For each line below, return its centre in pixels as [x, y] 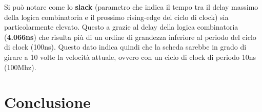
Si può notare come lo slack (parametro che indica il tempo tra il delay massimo [131, 7]
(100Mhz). [20, 67]
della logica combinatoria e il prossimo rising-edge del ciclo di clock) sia [116, 17]
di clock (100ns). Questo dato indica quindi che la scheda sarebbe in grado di [125, 47]
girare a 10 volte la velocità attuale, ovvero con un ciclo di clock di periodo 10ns [130, 57]
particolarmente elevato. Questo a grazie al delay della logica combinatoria [121, 27]
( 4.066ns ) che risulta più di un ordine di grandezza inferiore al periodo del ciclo [130, 37]
